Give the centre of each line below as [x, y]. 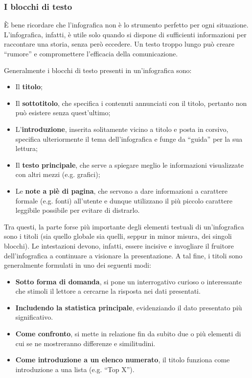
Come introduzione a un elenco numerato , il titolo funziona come [123, 360]
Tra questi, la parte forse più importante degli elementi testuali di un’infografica [124, 226]
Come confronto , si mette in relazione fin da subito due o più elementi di [128, 334]
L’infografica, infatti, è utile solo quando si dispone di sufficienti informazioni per [125, 34]
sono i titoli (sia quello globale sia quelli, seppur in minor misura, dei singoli [118, 236]
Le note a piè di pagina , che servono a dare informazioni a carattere [121, 190]
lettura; [26, 148]
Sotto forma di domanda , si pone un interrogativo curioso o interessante [129, 281]
